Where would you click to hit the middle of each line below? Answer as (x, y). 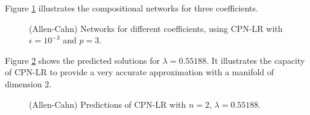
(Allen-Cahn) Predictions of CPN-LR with (108, 104)
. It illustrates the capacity (256, 60)
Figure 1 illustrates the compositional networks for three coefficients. (131, 8)
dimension (24, 83)
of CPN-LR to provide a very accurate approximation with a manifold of (140, 72)
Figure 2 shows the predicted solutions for (82, 60)
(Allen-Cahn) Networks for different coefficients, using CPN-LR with (156, 28)
